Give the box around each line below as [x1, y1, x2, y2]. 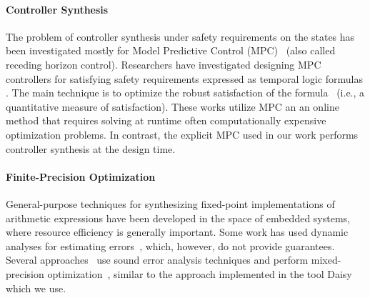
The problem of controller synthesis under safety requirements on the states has [6, 29, 355, 44]
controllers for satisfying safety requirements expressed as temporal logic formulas [6, 71, 363, 86]
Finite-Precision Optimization [6, 169, 156, 184]
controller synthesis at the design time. [6, 141, 176, 156]
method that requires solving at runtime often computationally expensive [6, 113, 326, 128]
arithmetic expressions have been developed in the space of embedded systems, [6, 210, 351, 225]
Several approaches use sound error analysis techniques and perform [6, 252, 309, 267]
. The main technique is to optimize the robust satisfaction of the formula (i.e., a [6, 85, 365, 100]
